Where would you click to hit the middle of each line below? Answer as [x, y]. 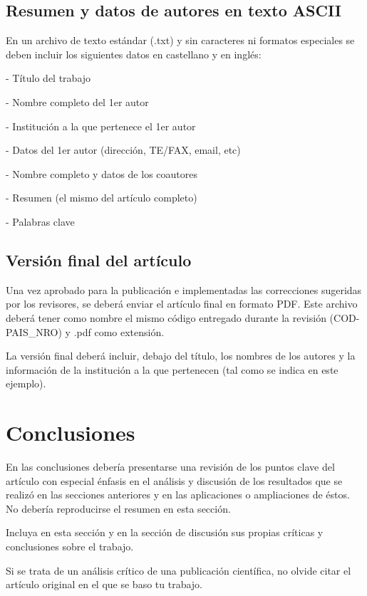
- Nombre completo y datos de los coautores [102, 173]
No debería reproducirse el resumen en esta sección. [118, 508]
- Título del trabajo [48, 78]
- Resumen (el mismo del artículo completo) [102, 198]
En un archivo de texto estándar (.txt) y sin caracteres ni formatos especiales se [180, 40]
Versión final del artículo [99, 260]
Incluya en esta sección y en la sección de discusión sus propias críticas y [165, 532]
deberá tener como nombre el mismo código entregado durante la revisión [166, 317]
